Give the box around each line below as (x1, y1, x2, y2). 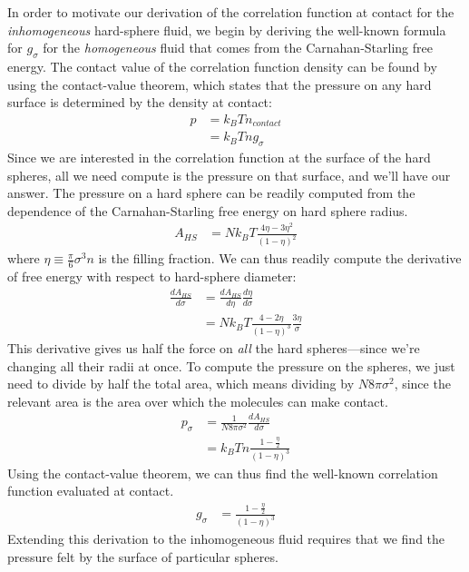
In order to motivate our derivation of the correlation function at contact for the (7, 3, 454, 21)
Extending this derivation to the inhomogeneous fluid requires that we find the (7, 529, 445, 548)
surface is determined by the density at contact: (7, 93, 272, 112)
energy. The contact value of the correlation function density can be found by (7, 56, 437, 75)
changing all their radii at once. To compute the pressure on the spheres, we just (7, 356, 455, 375)
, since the (394, 374, 451, 393)
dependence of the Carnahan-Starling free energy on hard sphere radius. (7, 201, 408, 220)
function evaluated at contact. (7, 481, 174, 500)
